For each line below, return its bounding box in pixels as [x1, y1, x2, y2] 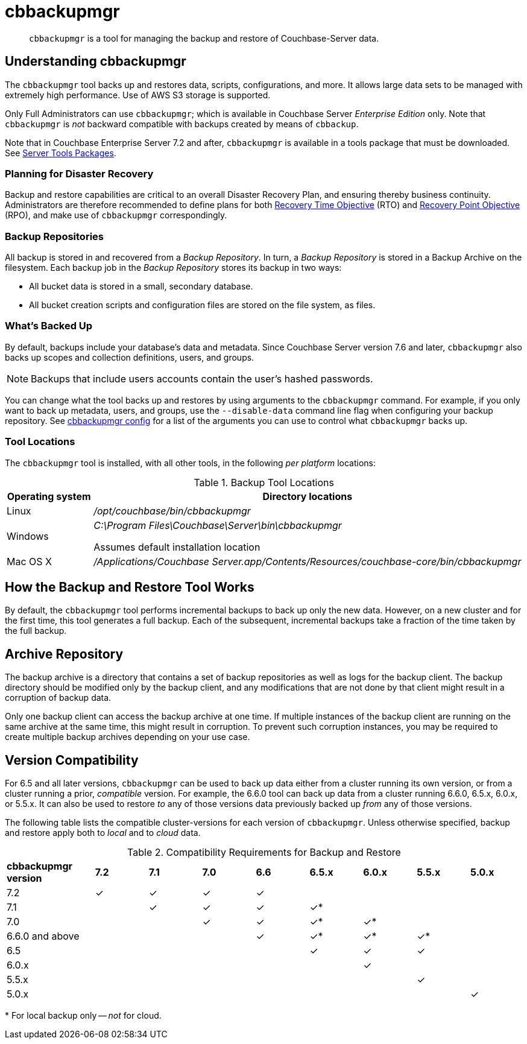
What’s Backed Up [5, 320, 93, 332]
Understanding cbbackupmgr [5, 54, 186, 69]
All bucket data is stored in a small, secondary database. [29, 281, 253, 292]
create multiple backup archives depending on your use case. [5, 732, 250, 742]
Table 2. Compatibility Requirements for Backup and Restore [127, 846, 401, 859]
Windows [7, 530, 49, 542]
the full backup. [5, 625, 67, 636]
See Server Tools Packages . [5, 147, 116, 158]
